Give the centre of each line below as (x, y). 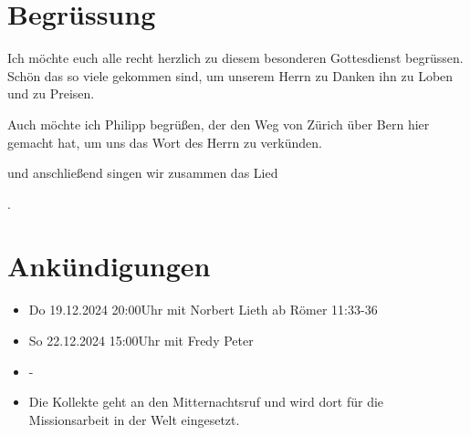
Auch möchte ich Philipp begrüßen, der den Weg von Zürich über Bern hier (219, 124)
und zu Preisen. (51, 93)
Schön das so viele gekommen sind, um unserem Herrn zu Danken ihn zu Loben (230, 75)
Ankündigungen (109, 266)
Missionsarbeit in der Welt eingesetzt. (134, 419)
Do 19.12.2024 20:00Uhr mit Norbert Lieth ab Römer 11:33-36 (203, 310)
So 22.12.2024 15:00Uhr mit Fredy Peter (141, 340)
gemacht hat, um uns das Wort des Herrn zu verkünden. (165, 142)
